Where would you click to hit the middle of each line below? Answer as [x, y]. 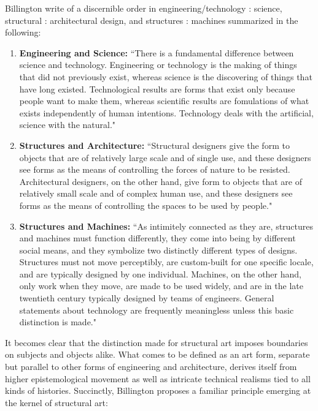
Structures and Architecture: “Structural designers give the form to [154, 145]
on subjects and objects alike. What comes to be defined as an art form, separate [157, 354]
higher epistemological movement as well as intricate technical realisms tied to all [158, 378]
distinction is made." [58, 322]
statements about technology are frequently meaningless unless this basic [157, 310]
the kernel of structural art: [56, 402]
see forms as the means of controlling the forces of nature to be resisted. [155, 169]
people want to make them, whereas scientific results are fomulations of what [164, 101]
